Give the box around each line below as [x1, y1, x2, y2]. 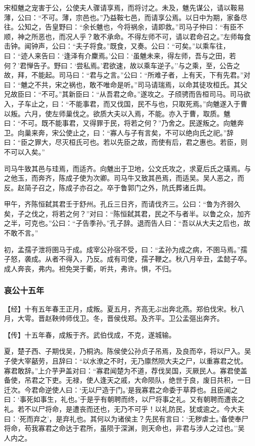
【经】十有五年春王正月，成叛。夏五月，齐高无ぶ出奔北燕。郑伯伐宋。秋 [4, 303, 237, 314]
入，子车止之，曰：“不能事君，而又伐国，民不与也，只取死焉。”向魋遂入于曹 [4, 98, 248, 108]
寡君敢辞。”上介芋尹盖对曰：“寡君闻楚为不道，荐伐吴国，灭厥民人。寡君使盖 [4, 365, 248, 375]
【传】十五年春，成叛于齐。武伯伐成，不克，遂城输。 [4, 329, 176, 340]
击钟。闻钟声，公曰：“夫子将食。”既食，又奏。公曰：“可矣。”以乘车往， [4, 41, 230, 51]
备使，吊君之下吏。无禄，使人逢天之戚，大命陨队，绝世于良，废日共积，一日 [4, 375, 251, 385]
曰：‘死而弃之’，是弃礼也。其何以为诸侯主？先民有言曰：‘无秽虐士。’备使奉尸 [4, 413, 249, 423]
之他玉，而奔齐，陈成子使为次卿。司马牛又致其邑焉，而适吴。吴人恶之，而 [4, 173, 244, 183]
